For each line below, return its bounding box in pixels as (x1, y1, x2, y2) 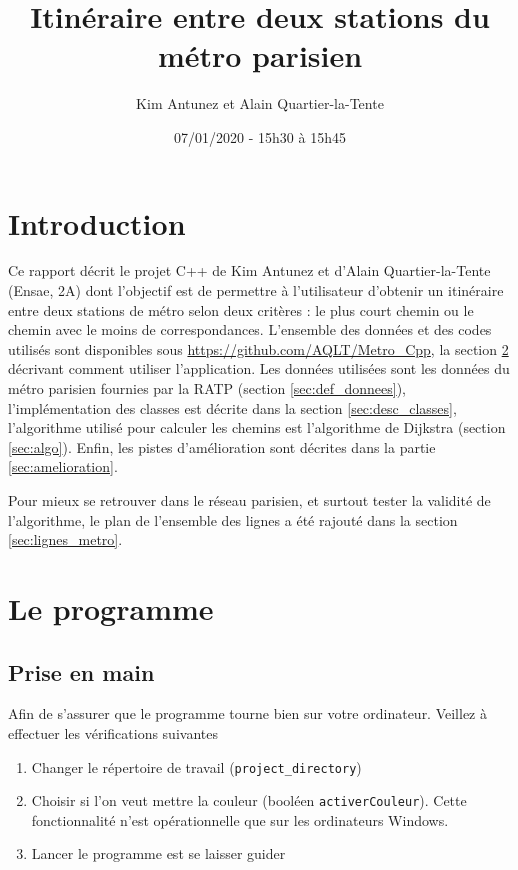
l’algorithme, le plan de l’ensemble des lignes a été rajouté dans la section (8, 509, 458, 530)
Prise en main (8, 656, 155, 687)
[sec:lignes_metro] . (8, 529, 123, 550)
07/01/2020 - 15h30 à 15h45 (174, 126, 346, 147)
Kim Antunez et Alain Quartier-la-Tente (136, 93, 384, 114)
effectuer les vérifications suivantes (8, 722, 218, 743)
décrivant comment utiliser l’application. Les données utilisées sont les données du (8, 358, 510, 379)
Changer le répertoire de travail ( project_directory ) (31, 756, 362, 777)
